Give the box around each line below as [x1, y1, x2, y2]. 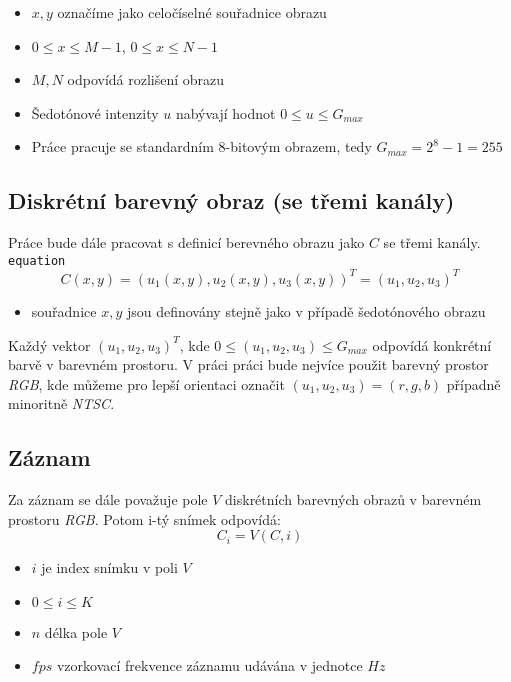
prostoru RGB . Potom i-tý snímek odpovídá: [8, 508, 281, 529]
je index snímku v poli [41, 557, 178, 578]
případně [446, 373, 501, 394]
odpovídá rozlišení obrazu [67, 69, 225, 90]
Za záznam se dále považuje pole [8, 489, 208, 510]
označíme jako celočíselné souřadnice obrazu [57, 2, 327, 22]
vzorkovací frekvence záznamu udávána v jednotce [56, 655, 363, 676]
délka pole [44, 621, 108, 642]
